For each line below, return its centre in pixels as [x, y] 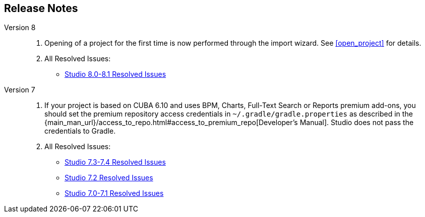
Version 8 [20, 28]
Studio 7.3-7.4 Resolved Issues [115, 162]
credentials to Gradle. [80, 131]
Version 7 [20, 90]
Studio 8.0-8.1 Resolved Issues [115, 74]
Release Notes [41, 8]
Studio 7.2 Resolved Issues [109, 178]
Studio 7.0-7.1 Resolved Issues [114, 193]
